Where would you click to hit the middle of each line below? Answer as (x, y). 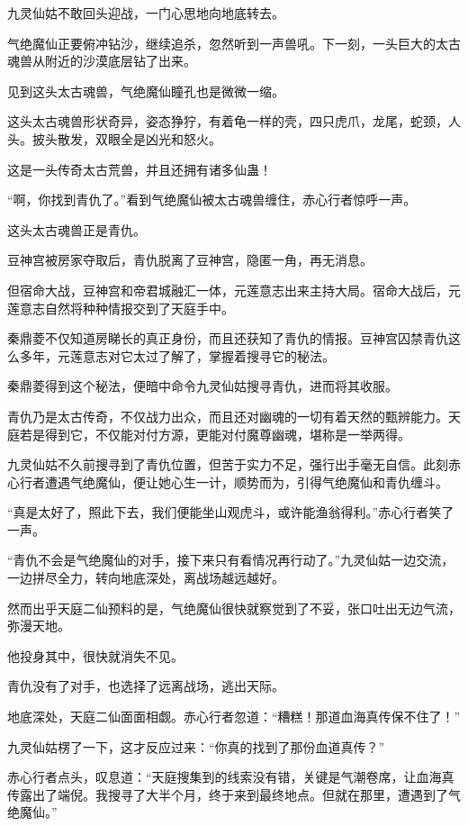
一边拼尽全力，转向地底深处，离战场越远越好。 (146, 578)
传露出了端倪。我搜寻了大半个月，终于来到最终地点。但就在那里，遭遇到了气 (234, 794)
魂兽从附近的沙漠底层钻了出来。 (102, 61)
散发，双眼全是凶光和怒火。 (139, 138)
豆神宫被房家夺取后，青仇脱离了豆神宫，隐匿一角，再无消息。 (190, 260)
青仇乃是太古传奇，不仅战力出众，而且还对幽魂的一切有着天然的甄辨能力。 (228, 416)
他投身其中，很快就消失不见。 (95, 655)
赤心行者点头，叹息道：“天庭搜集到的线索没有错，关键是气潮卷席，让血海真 (231, 777)
